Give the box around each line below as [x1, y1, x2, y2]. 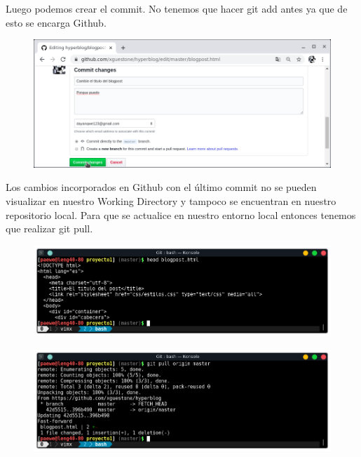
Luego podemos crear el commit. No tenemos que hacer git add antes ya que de [6, 1, 348, 15]
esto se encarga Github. [6, 15, 107, 29]
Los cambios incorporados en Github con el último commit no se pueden [6, 180, 317, 194]
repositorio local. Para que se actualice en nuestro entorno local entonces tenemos [6, 207, 356, 222]
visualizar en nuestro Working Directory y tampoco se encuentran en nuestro [6, 194, 336, 208]
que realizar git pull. [6, 221, 93, 236]
